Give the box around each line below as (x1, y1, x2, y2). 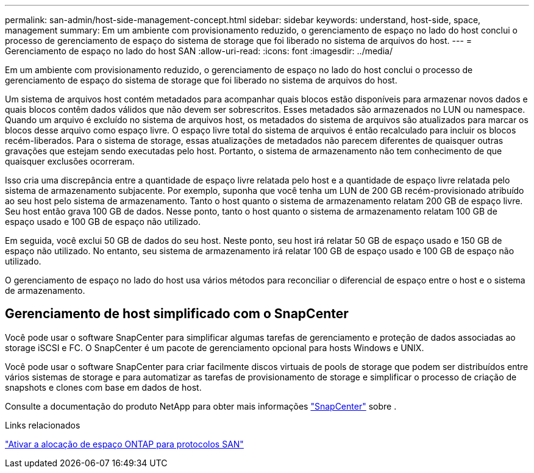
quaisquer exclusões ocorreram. (5, 156, 135, 166)
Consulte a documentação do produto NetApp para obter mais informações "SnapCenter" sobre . (5, 400, 397, 411)
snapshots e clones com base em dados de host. (5, 382, 202, 393)
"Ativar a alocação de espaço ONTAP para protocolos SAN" (5, 438, 244, 449)
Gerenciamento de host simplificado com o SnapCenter (5, 306, 349, 322)
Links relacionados (5, 419, 80, 430)
